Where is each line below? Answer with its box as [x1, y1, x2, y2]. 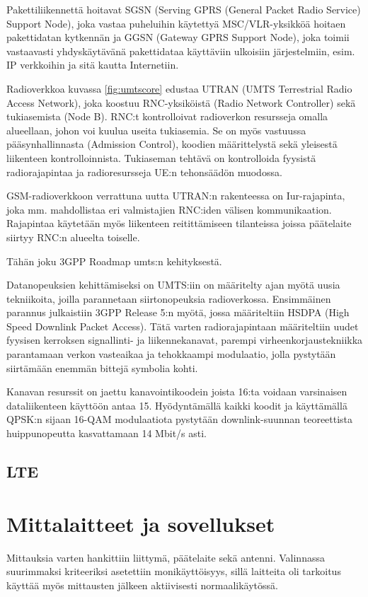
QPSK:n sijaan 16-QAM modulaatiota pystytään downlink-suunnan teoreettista [6, 412, 353, 427]
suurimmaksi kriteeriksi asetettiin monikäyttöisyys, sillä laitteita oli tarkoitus [6, 564, 341, 579]
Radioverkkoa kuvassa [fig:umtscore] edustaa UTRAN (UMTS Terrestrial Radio [6, 81, 352, 95]
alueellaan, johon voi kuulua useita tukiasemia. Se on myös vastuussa [6, 122, 306, 137]
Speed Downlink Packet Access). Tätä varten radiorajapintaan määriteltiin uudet [6, 318, 359, 333]
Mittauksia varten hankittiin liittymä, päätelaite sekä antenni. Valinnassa [6, 550, 325, 564]
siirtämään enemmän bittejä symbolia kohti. [6, 360, 198, 375]
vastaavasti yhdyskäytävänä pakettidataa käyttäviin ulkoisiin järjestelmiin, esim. [6, 43, 355, 58]
